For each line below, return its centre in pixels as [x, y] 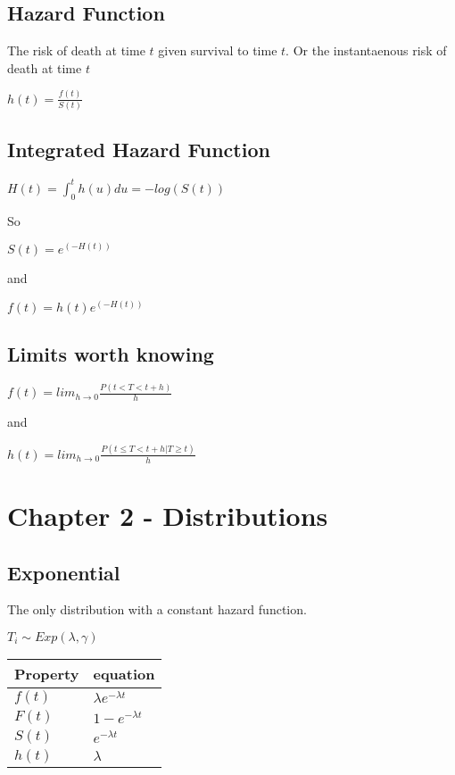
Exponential [64, 572]
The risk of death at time [76, 50]
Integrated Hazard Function [139, 150]
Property [47, 673]
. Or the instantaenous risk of [366, 50]
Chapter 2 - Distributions [168, 515]
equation [124, 673]
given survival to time [218, 50]
